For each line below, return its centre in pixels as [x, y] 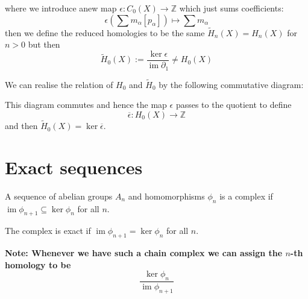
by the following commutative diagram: [231, 84]
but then [44, 44]
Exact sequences [74, 167]
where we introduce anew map [61, 8]
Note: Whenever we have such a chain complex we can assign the [144, 253]
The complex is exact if [48, 231]
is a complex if [246, 196]
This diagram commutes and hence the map [86, 105]
